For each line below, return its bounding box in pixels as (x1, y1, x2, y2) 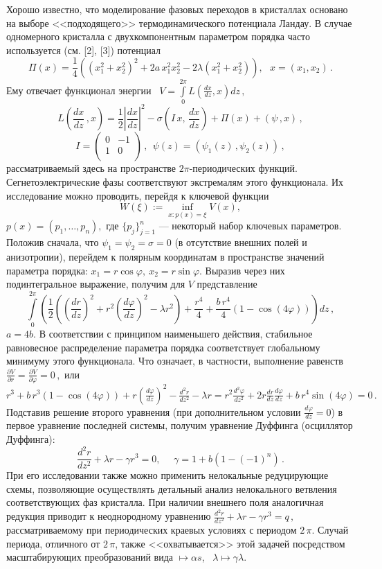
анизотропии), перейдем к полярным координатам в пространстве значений (6, 250, 325, 264)
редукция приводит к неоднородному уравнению (6, 509, 211, 523)
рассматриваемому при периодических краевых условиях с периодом (6, 523, 297, 537)
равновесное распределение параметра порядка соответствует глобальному (6, 340, 320, 354)
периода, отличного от (6, 536, 100, 550)
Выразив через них (205, 263, 285, 277)
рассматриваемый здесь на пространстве (6, 161, 176, 175)
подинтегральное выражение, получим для (6, 277, 185, 291)
